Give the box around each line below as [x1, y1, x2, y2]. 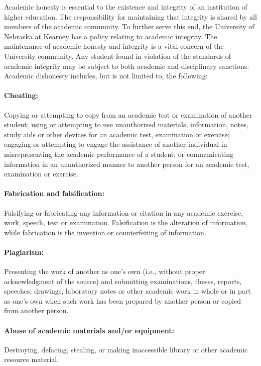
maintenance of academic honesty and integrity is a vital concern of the [4, 41, 224, 51]
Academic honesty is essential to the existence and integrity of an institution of [4, 2, 247, 12]
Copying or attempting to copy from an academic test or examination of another [4, 109, 252, 120]
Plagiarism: [4, 246, 44, 257]
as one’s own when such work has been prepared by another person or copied [4, 295, 241, 306]
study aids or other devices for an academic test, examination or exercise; [4, 129, 230, 139]
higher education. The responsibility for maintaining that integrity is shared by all [4, 11, 257, 22]
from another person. [4, 305, 69, 316]
